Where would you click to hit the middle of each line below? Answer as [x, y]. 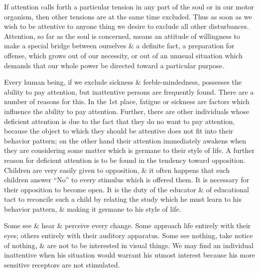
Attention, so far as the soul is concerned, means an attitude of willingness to [122, 36]
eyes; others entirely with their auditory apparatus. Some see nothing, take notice [129, 235]
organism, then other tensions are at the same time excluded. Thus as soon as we [128, 16]
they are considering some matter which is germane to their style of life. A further [129, 150]
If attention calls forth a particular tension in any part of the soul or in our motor [129, 6]
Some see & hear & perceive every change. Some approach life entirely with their [128, 225]
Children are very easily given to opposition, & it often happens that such [117, 170]
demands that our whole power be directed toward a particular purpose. [114, 65]
